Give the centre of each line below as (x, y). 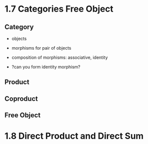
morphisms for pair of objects (41, 48)
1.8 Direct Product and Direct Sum (74, 136)
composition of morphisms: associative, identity (60, 57)
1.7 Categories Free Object (59, 9)
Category (19, 27)
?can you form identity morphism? (46, 67)
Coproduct (21, 99)
